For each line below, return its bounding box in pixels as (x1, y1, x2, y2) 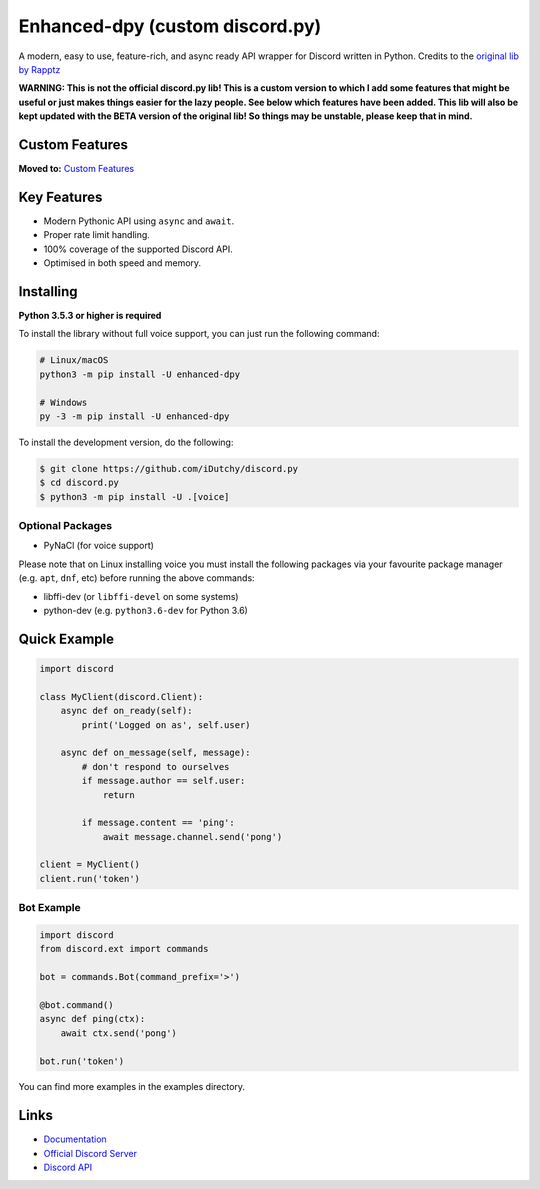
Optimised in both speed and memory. (43, 257, 202, 269)
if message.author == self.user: (81, 775, 246, 787)
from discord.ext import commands (39, 943, 209, 955)
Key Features (18, 188, 103, 205)
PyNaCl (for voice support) (43, 540, 155, 552)
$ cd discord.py (39, 477, 120, 489)
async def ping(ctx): (39, 1013, 146, 1025)
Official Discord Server (43, 1147, 137, 1159)
